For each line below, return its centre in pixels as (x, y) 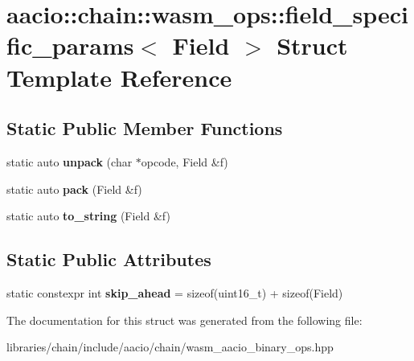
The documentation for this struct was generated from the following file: (184, 320)
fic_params (70, 45)
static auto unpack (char (70, 161)
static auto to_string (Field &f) (88, 216)
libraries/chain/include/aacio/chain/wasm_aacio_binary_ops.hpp (170, 347)
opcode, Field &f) (184, 161)
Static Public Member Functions (145, 128)
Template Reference (119, 77)
